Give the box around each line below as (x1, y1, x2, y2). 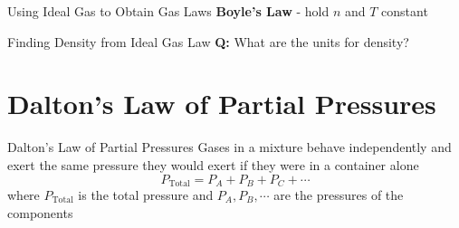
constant (381, 2, 428, 20)
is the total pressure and (78, 185, 214, 204)
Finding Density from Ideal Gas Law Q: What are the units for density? (7, 32, 409, 51)
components (7, 203, 73, 222)
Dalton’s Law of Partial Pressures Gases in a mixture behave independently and (7, 138, 452, 157)
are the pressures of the (273, 185, 404, 204)
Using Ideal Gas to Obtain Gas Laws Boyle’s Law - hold (7, 2, 330, 20)
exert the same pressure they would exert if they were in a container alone (7, 155, 419, 174)
